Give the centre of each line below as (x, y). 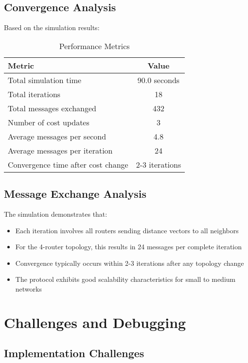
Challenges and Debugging (95, 322)
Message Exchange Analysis (75, 194)
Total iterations (34, 94)
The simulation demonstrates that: (56, 214)
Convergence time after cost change (68, 164)
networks (28, 288)
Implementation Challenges (74, 353)
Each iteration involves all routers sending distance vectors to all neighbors (127, 230)
